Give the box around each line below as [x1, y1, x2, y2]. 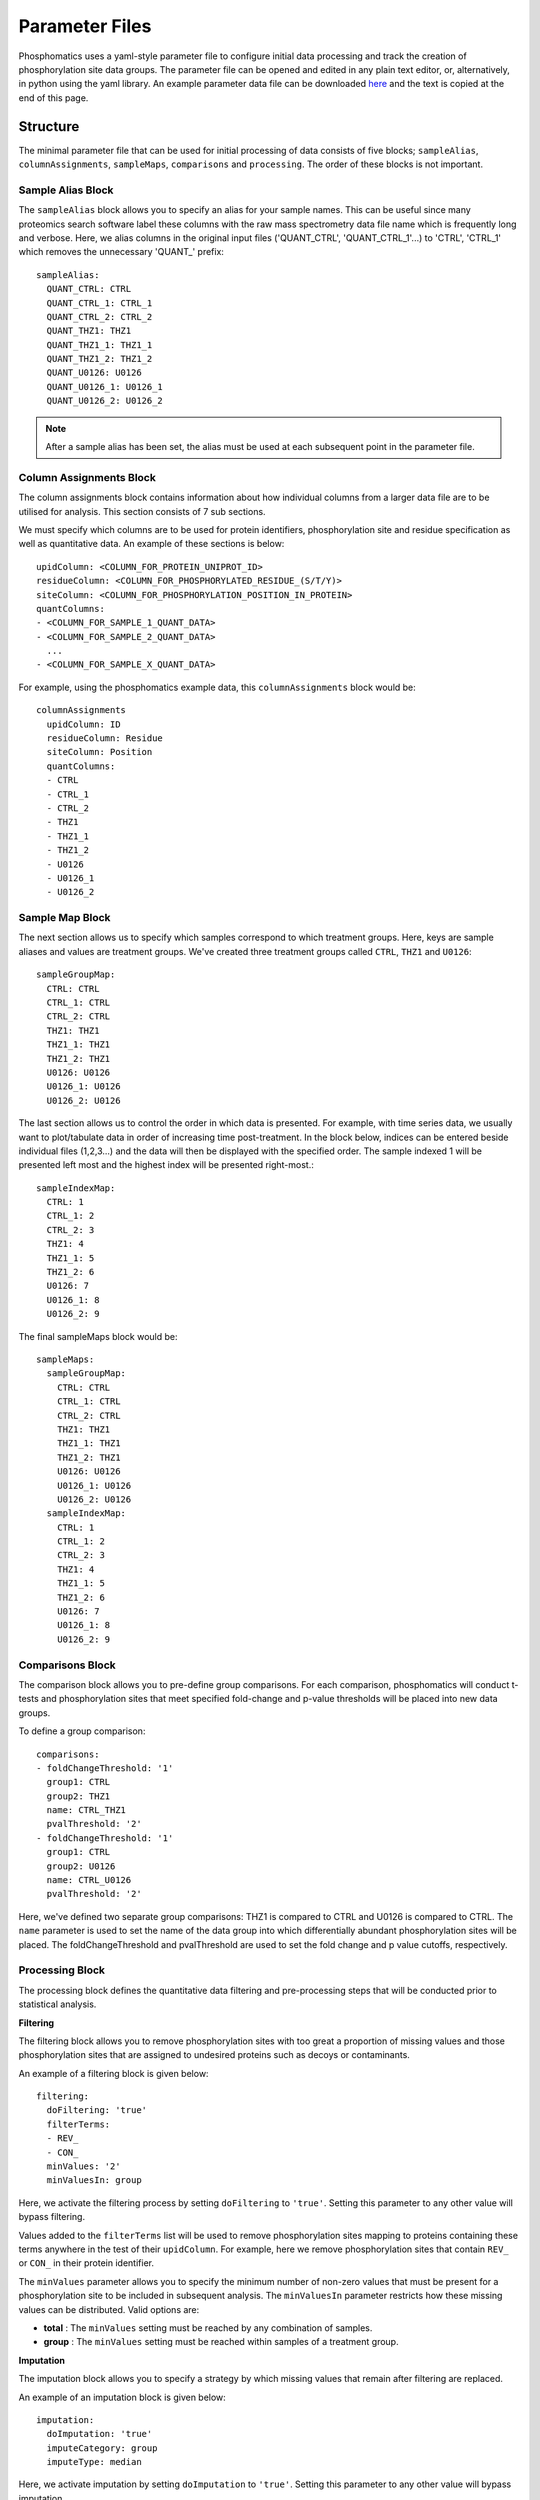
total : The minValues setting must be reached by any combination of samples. [43, 2321, 373, 2334]
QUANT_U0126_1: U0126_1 [46, 381, 164, 392]
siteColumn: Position [46, 746, 153, 758]
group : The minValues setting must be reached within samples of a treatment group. [43, 2336, 399, 2348]
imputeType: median [46, 2456, 142, 2468]
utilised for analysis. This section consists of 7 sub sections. [18, 505, 266, 517]
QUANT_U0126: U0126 [46, 367, 142, 379]
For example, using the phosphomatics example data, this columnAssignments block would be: [18, 681, 417, 693]
